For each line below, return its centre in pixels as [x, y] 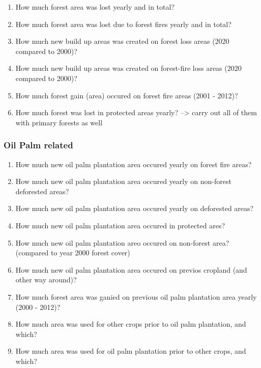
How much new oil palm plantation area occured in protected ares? [120, 225]
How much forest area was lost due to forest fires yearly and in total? [123, 24]
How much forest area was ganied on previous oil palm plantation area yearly [136, 296]
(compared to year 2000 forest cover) [73, 253]
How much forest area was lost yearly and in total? [95, 7]
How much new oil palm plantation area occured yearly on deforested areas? [135, 208]
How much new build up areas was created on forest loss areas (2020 [122, 41]
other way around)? [46, 280]
